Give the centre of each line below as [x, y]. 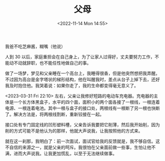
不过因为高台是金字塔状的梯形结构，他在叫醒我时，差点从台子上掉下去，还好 [82, 79]
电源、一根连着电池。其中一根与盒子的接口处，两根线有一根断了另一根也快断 [82, 108]
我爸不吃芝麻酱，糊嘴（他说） [35, 46]
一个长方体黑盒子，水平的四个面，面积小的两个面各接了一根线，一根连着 [87, 102]
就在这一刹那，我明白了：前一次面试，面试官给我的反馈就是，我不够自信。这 [82, 141]
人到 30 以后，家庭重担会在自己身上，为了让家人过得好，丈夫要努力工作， [80, 57]
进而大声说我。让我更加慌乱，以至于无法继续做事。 [65, 153]
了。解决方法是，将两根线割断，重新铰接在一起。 [55, 114]
